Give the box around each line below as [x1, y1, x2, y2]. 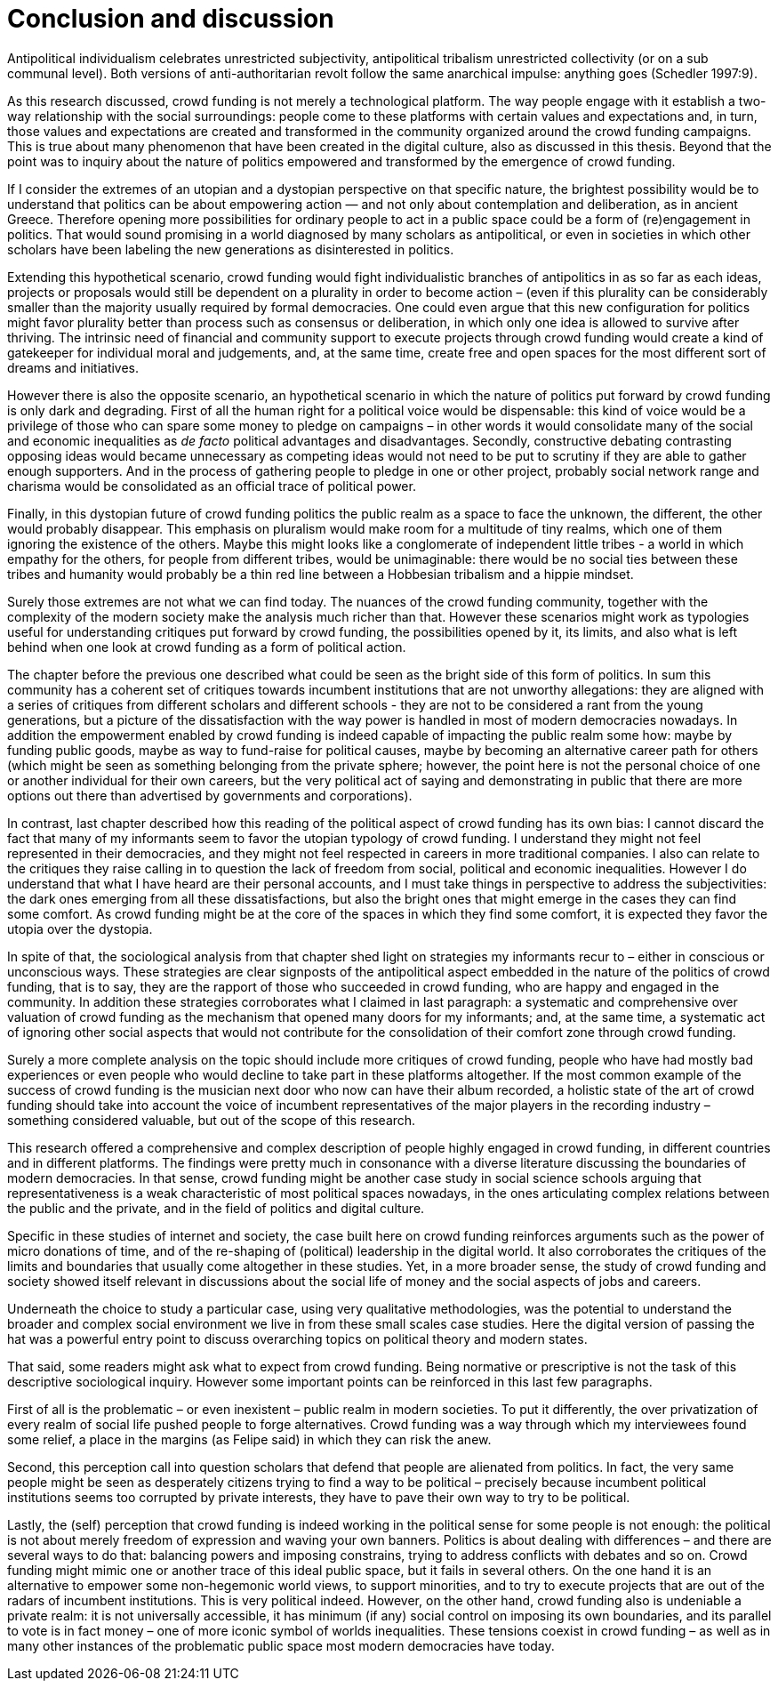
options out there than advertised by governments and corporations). [7, 787, 413, 803]
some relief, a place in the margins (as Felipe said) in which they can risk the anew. [7, 1431, 492, 1447]
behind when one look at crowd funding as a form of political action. [7, 639, 406, 655]
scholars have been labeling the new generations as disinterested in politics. [7, 241, 454, 257]
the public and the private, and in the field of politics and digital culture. [7, 1200, 425, 1216]
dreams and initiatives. [7, 359, 140, 375]
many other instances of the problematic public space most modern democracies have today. [7, 1637, 555, 1653]
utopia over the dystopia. [7, 920, 153, 936]
